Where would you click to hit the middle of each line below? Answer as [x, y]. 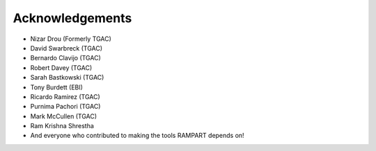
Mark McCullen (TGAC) [64, 116]
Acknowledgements [72, 18]
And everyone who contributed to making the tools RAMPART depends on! [137, 136]
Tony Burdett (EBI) [57, 87]
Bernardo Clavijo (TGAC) [65, 58]
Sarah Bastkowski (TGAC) [67, 78]
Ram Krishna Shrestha [62, 126]
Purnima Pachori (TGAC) [65, 107]
